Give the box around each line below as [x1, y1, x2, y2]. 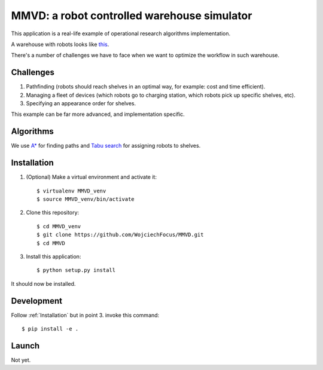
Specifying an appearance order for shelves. [26, 100, 136, 107]
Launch [11, 341, 40, 351]
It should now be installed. [11, 280, 76, 287]
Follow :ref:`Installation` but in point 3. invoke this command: [11, 311, 160, 319]
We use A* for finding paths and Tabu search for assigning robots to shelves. [11, 142, 201, 149]
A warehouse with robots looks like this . [11, 41, 109, 48]
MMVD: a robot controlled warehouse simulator [11, 9, 252, 22]
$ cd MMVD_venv [36, 223, 81, 230]
